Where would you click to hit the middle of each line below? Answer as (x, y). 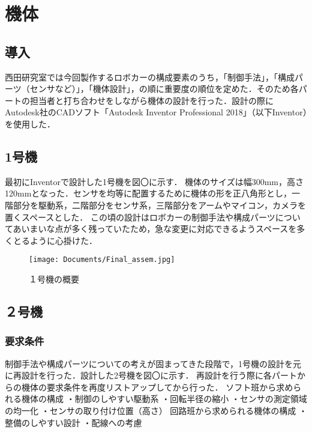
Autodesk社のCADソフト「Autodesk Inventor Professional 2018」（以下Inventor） (156, 112)
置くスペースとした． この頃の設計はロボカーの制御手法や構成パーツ (140, 217)
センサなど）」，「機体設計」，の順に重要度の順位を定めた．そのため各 (164, 89)
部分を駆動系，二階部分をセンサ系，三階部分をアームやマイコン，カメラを (160, 205)
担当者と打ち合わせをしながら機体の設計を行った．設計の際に (151, 100)
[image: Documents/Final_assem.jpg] (102, 260)
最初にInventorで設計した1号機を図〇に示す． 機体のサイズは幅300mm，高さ (154, 181)
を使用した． (30, 123)
